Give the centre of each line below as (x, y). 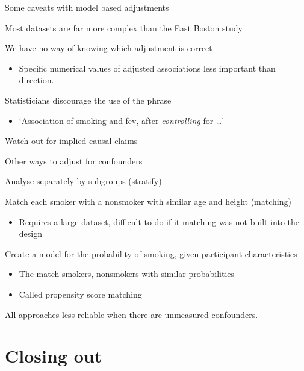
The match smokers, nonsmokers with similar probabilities (127, 274)
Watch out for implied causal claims (71, 141)
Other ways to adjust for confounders (74, 161)
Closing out (54, 356)
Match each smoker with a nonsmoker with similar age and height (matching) (148, 201)
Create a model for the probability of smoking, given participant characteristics (151, 253)
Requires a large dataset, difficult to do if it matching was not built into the (159, 221)
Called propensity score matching (80, 294)
